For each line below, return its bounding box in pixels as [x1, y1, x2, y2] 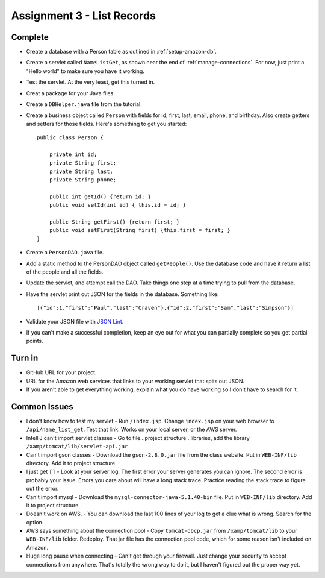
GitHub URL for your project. [26, 369, 97, 376]
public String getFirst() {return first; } [49, 219, 180, 225]
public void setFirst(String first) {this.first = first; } [49, 227, 231, 234]
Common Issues [11, 401, 73, 412]
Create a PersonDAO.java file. [26, 249, 104, 256]
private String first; [49, 160, 117, 166]
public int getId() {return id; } [49, 193, 152, 200]
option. [26, 518, 44, 526]
